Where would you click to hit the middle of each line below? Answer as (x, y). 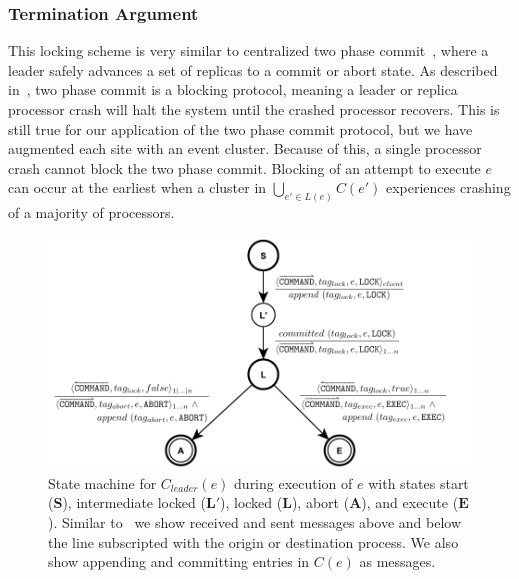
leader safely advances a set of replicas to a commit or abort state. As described (253, 69)
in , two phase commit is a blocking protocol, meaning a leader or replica (233, 89)
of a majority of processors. (91, 212)
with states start (418, 482)
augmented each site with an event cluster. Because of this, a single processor (245, 148)
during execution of (293, 482)
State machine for (102, 482)
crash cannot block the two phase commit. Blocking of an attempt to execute (244, 167)
